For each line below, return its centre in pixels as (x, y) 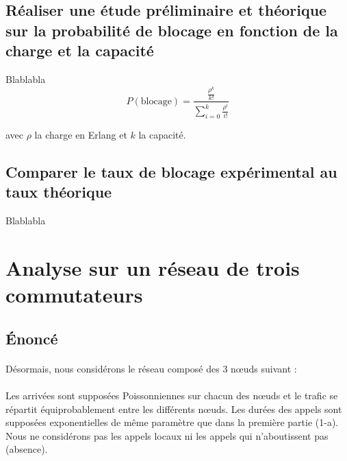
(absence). (27, 449)
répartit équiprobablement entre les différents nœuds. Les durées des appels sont (174, 409)
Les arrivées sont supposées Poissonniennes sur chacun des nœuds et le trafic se (172, 395)
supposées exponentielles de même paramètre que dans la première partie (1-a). (172, 422)
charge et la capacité (80, 50)
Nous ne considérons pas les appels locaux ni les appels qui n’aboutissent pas (167, 435)
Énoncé (32, 338)
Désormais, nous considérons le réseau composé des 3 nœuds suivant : (151, 368)
